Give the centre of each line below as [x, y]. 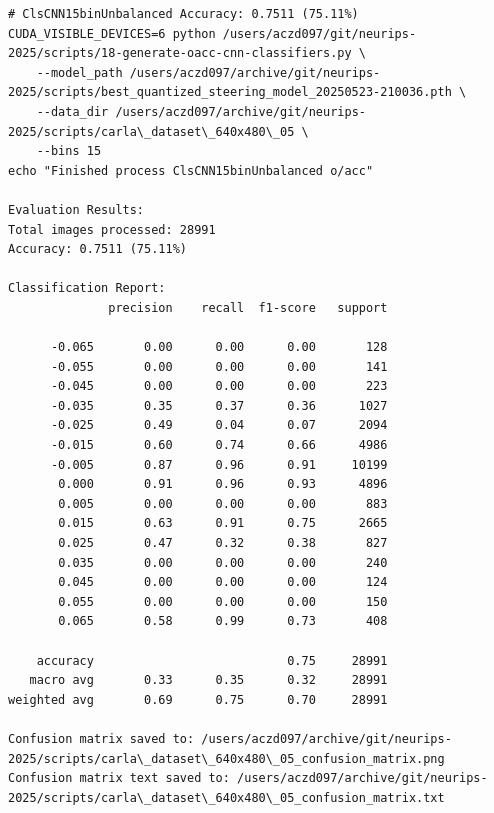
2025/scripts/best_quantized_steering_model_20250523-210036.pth [230, 92]
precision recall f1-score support [248, 307]
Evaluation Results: [76, 209]
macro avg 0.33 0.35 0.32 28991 [208, 680]
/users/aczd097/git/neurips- [319, 33]
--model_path [79, 72]
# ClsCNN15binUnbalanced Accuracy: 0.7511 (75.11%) [183, 14]
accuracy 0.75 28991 [212, 660]
